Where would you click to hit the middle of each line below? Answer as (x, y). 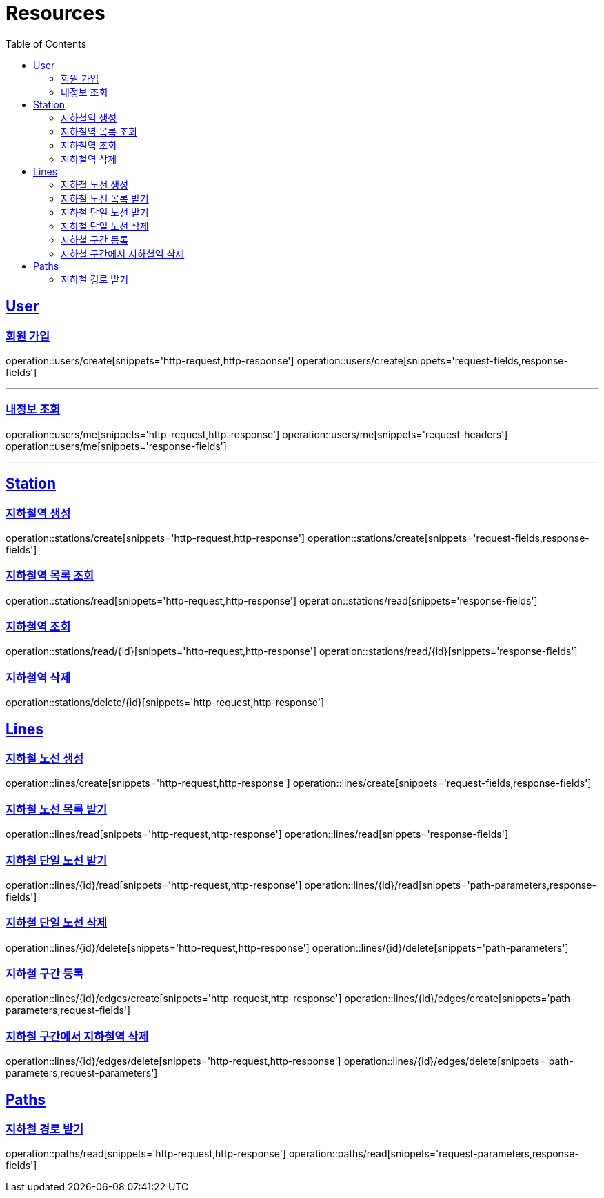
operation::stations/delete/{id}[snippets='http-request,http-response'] (165, 703)
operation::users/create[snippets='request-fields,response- (432, 360)
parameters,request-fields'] (68, 1010)
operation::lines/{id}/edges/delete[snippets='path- (459, 1061)
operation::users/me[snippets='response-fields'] (116, 446)
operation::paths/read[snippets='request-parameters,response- (434, 1154)
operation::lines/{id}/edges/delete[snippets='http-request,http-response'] (173, 1061)
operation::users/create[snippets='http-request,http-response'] (150, 360)
